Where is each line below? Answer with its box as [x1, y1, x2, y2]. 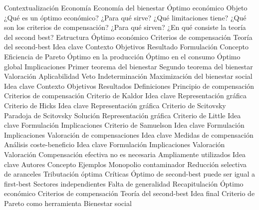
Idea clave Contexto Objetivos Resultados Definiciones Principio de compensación [4, 80, 255, 91]
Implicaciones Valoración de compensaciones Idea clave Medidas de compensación [4, 129, 254, 140]
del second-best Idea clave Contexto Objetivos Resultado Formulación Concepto [4, 41, 249, 52]
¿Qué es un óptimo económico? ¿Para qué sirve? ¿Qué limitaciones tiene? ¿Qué [4, 12, 247, 22]
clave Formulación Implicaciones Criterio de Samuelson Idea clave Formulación [4, 120, 245, 130]
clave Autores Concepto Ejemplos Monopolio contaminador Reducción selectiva [4, 159, 247, 169]
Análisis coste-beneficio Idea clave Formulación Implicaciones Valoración [4, 139, 225, 150]
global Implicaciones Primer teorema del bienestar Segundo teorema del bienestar [4, 61, 253, 71]
